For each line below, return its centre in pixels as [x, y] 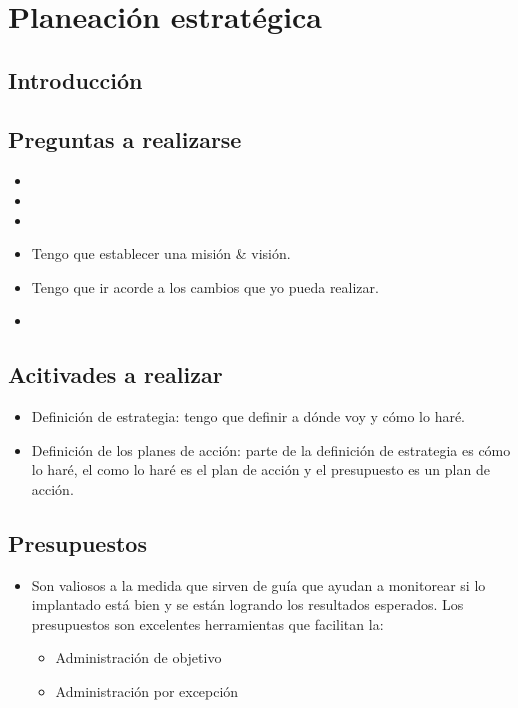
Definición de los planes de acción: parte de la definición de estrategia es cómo [271, 449]
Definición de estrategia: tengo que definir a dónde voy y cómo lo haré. [248, 416]
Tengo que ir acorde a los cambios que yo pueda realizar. [205, 286]
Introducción [75, 79]
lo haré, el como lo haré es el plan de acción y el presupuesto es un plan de [260, 469]
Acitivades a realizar [115, 374]
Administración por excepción [147, 691]
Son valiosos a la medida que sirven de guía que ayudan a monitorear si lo [258, 584]
